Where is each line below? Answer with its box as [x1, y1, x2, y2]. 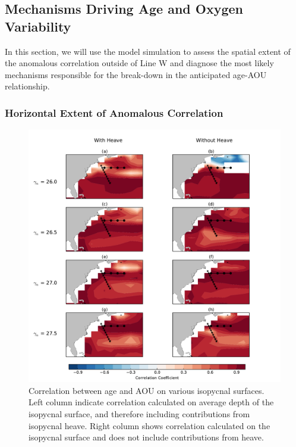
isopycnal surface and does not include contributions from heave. [29, 431, 264, 443]
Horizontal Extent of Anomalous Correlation [5, 105, 223, 120]
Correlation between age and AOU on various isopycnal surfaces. [29, 384, 264, 396]
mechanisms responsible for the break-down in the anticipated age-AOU [5, 68, 267, 80]
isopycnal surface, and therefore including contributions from [29, 407, 250, 420]
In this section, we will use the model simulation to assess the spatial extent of [5, 45, 291, 57]
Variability [5, 17, 71, 35]
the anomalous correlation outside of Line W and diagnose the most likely [5, 57, 274, 69]
